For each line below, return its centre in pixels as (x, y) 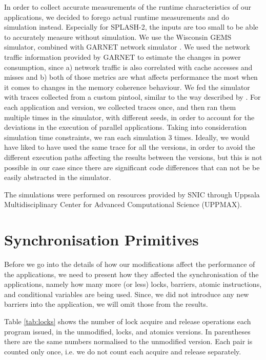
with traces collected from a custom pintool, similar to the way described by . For (132, 97)
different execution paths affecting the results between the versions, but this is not (133, 157)
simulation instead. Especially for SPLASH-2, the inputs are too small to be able (131, 27)
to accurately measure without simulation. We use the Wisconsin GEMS (118, 37)
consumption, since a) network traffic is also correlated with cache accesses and (128, 67)
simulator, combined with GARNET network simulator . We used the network (127, 47)
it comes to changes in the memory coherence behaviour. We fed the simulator (127, 87)
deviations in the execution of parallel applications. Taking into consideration (126, 127)
